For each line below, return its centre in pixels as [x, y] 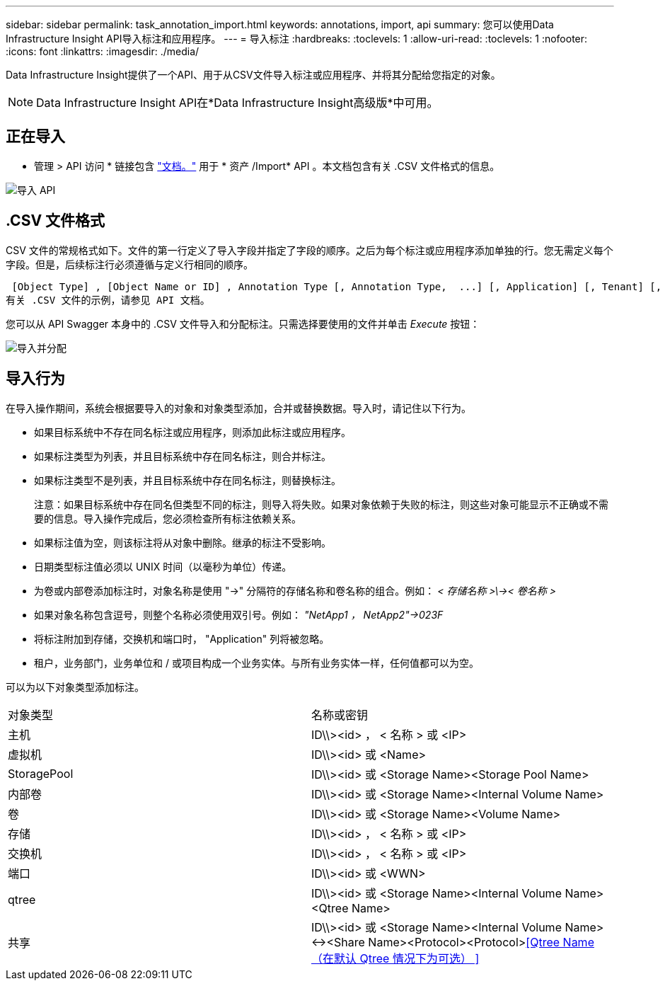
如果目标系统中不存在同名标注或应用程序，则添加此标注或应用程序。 [192, 432]
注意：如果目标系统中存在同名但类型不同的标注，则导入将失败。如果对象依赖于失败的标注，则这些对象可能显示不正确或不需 [321, 504]
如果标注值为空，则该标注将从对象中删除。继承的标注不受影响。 [183, 542]
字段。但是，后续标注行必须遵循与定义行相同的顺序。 [129, 264]
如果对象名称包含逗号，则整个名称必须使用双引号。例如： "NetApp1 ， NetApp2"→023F [239, 614]
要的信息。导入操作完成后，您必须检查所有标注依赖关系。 [168, 518]
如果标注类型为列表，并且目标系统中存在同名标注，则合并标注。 [183, 456]
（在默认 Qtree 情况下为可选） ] [395, 958]
